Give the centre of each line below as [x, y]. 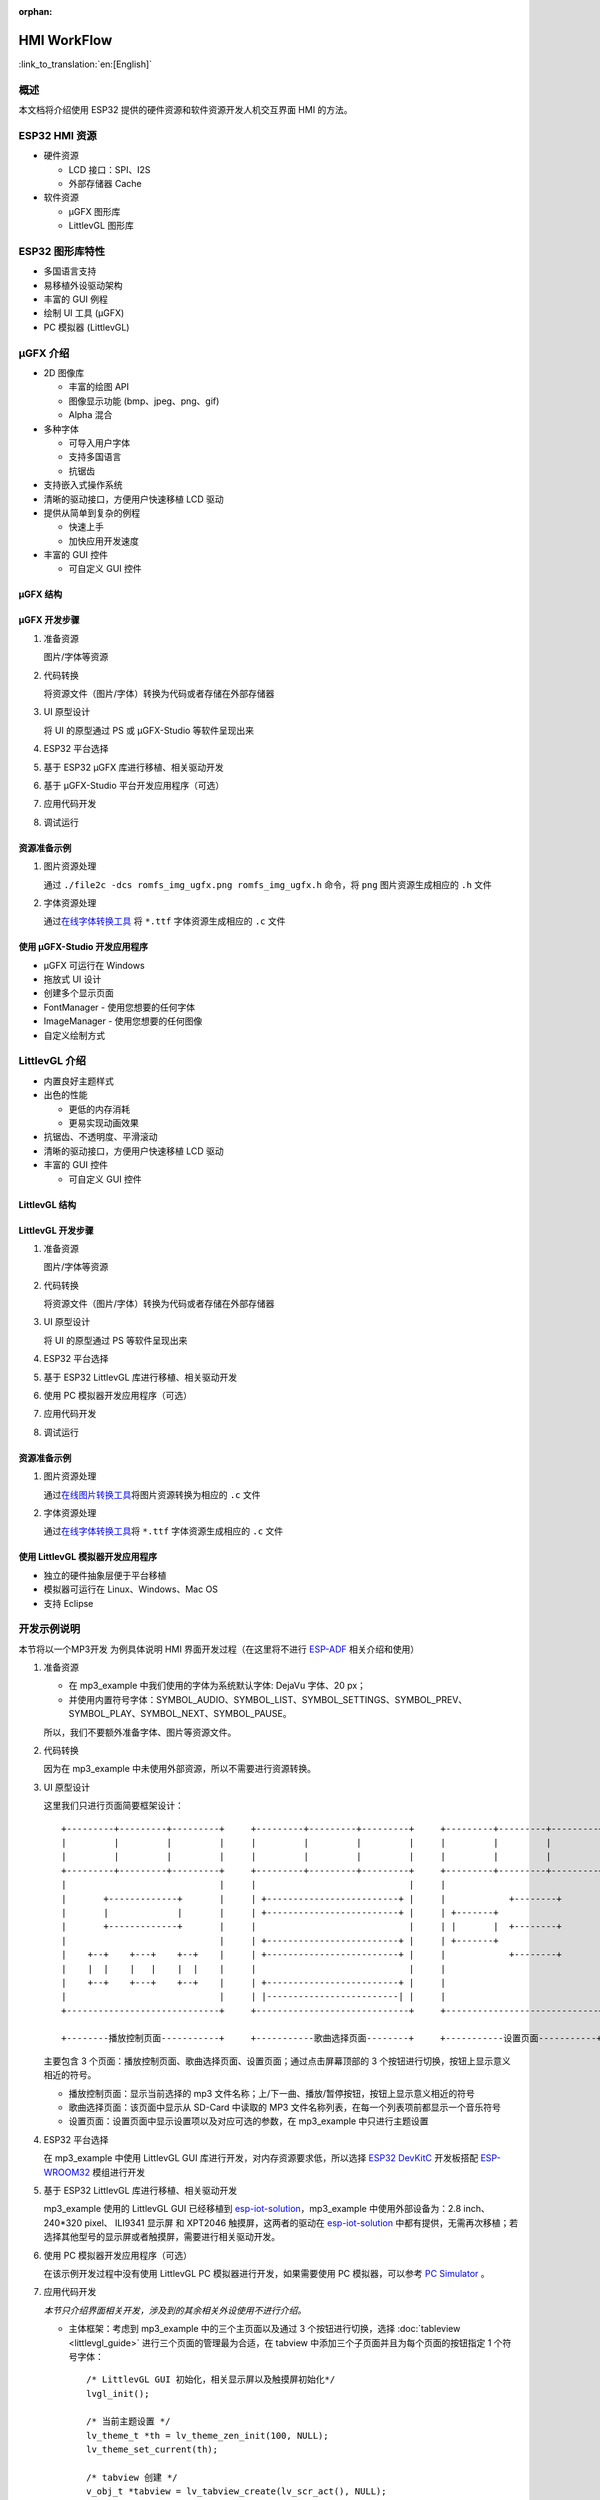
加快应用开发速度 [103, 541]
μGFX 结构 [40, 594]
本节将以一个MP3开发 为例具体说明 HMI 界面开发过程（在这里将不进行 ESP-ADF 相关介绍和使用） [219, 1649]
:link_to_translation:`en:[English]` [85, 64]
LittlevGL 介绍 [52, 1061]
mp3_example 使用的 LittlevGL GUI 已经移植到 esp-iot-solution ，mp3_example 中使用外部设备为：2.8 [252, 2209]
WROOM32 [67, 2172]
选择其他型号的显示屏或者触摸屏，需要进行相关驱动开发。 [161, 2237]
